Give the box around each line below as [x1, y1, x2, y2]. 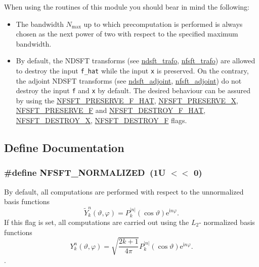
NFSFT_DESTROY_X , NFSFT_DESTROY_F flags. [16, 115, 187, 126]
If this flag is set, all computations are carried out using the [4, 216, 189, 227]
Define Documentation [4, 140, 124, 156]
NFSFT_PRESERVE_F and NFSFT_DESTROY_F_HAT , [16, 105, 206, 116]
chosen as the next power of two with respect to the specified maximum [16, 28, 238, 39]
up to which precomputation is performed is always [83, 18, 243, 29]
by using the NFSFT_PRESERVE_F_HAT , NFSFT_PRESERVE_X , [16, 95, 238, 105]
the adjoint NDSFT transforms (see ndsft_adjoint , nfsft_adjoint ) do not [16, 75, 242, 86]
